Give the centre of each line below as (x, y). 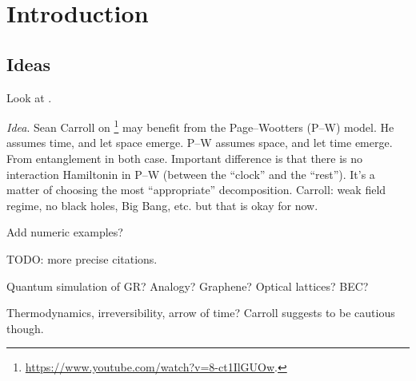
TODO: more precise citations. (82, 258)
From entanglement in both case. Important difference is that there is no (185, 159)
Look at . (29, 97)
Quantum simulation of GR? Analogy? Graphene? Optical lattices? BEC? (188, 286)
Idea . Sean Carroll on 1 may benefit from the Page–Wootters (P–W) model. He (200, 126)
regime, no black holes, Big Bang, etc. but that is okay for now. (162, 205)
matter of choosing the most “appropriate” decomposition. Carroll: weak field (196, 190)
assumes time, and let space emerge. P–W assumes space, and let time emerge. (200, 143)
